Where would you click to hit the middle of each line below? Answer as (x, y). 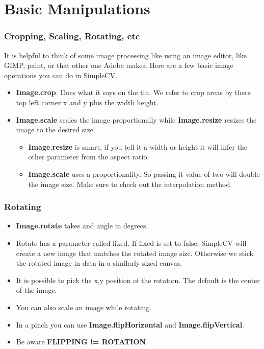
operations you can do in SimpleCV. (61, 75)
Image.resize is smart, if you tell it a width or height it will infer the (138, 146)
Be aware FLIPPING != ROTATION (81, 342)
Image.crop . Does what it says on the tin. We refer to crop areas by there (133, 92)
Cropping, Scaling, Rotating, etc (72, 36)
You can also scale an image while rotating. (84, 307)
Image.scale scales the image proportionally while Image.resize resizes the (136, 119)
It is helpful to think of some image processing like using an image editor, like (126, 55)
